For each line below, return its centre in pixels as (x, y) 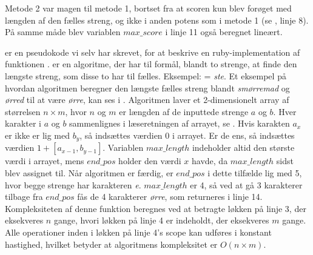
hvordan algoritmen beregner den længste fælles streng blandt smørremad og (147, 88)
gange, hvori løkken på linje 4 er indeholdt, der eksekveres (161, 220)
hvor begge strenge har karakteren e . (73, 184)
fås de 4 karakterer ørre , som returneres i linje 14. (170, 197)
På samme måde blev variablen (63, 32)
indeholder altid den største (243, 147)
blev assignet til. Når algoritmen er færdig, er (89, 172)
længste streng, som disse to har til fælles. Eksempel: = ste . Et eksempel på (146, 75)
